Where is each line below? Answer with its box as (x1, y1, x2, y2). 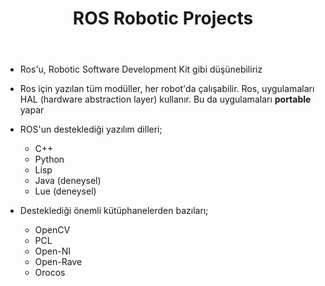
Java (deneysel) (34, 175, 102, 187)
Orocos (34, 267, 66, 279)
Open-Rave (34, 256, 83, 268)
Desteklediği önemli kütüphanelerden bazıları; (19, 205, 209, 217)
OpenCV (34, 224, 71, 236)
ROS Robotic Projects (72, 7, 254, 30)
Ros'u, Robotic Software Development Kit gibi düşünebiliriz (19, 63, 263, 76)
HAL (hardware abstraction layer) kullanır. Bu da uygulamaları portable (19, 93, 312, 106)
